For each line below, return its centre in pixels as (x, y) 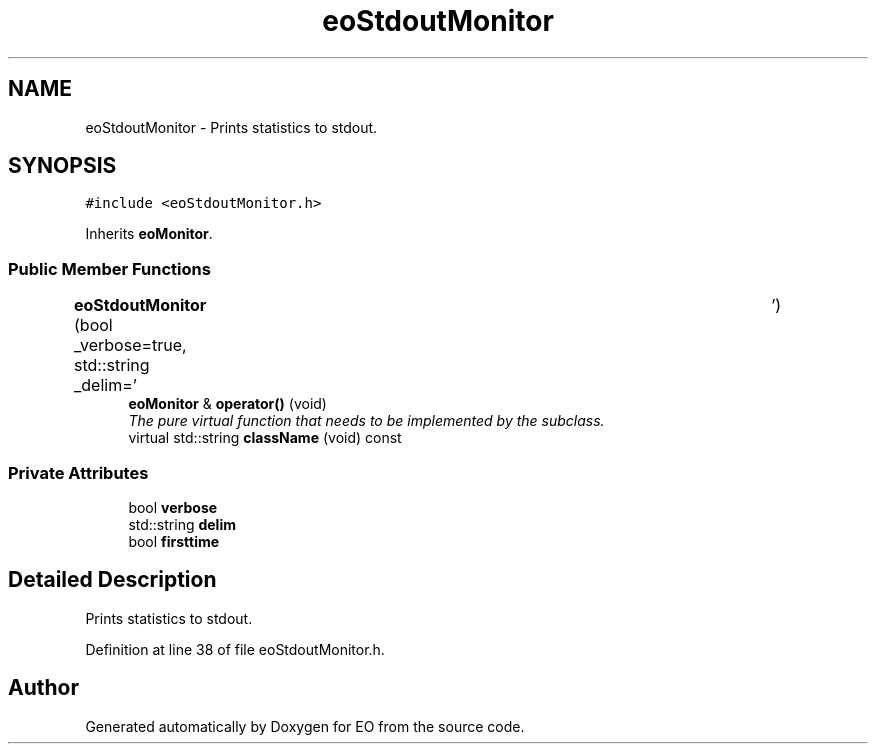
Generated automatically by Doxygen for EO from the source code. (305, 726)
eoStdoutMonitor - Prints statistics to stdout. (231, 127)
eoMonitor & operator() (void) (227, 404)
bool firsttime (174, 541)
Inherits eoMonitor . (149, 234)
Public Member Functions (109, 268)
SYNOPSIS (62, 166)
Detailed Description (112, 580)
